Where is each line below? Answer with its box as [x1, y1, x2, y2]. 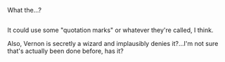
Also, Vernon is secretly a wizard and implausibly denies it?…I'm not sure [7, 40, 219, 48]
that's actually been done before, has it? [7, 47, 124, 55]
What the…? [7, 6, 42, 14]
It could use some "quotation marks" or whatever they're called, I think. [7, 26, 214, 34]
